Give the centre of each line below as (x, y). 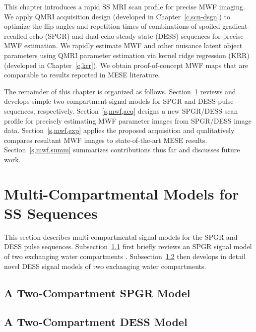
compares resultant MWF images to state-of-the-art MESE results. (106, 140)
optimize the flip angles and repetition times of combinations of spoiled (112, 26)
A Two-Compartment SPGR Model (97, 293)
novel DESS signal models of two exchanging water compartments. (105, 266)
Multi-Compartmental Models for (122, 193)
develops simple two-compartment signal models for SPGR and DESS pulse (119, 101)
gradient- (236, 26)
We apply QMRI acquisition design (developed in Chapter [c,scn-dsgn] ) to (117, 16)
